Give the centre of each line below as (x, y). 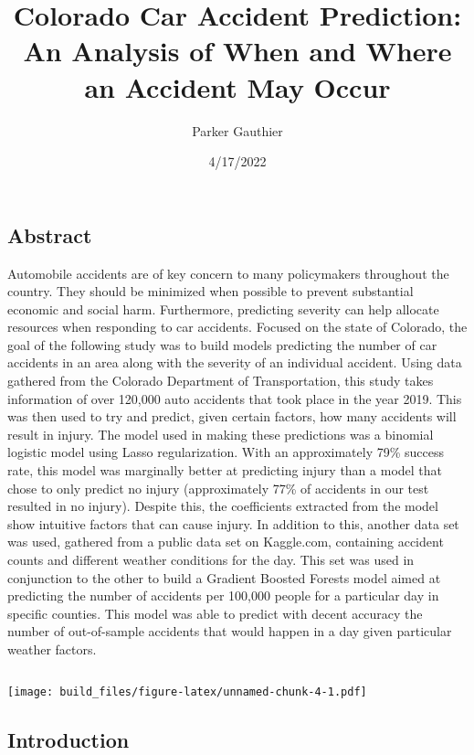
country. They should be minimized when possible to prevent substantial (211, 291)
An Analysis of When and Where (237, 51)
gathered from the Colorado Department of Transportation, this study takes (221, 381)
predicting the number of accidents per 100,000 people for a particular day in (223, 595)
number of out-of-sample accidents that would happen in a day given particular (230, 631)
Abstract (50, 234)
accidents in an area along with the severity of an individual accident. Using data (235, 362)
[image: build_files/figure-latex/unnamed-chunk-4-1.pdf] (187, 691)
